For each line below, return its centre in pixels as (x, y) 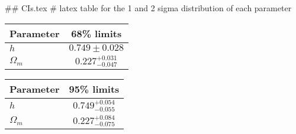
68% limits (96, 33)
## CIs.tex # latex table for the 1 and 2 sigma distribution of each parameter (148, 8)
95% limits (94, 89)
